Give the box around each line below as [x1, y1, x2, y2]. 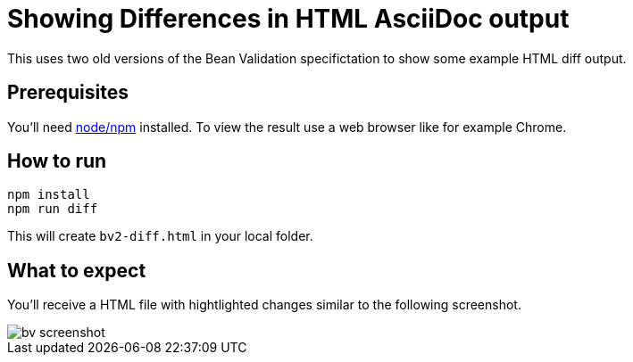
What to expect [7, 259, 146, 282]
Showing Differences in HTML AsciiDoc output [7, 4, 570, 34]
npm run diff [7, 202, 98, 217]
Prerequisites [7, 81, 129, 104]
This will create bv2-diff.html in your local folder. [7, 228, 313, 244]
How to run [7, 150, 107, 173]
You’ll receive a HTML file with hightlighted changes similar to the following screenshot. [7, 297, 521, 313]
